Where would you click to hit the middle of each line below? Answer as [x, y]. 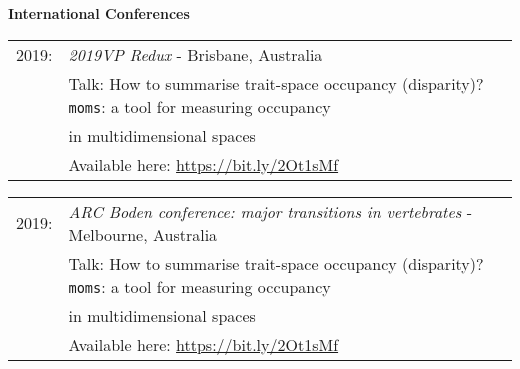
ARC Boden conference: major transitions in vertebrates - [270, 211]
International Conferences [99, 13]
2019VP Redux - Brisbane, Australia [195, 54]
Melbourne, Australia [143, 234]
